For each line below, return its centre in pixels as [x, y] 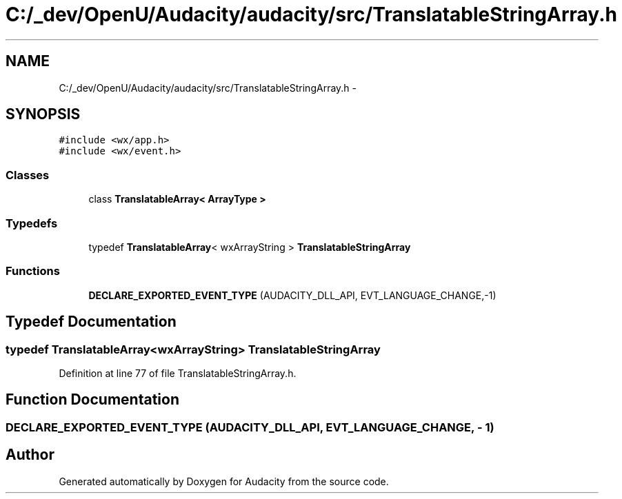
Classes [28, 175]
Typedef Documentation [91, 322]
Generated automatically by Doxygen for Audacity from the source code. [224, 481]
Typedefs [32, 223]
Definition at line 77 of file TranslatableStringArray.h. [178, 373]
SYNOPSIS [43, 114]
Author [30, 455]
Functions [33, 271]
